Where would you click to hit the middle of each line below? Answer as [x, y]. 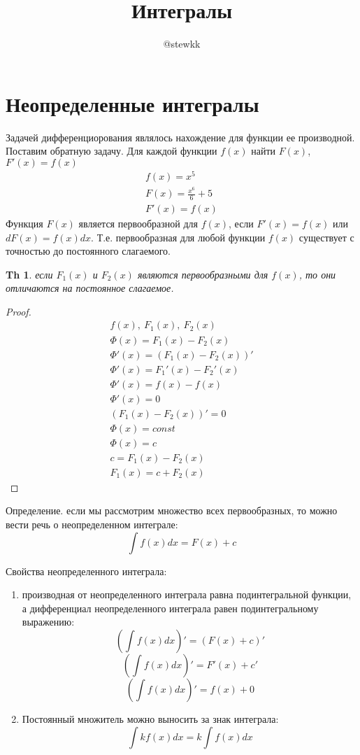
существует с [326, 237]
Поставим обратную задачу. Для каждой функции [111, 151]
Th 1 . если [29, 274]
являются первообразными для [203, 274]
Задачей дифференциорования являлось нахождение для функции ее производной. [180, 137]
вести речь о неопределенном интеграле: [92, 524]
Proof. [19, 311]
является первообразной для [138, 223]
